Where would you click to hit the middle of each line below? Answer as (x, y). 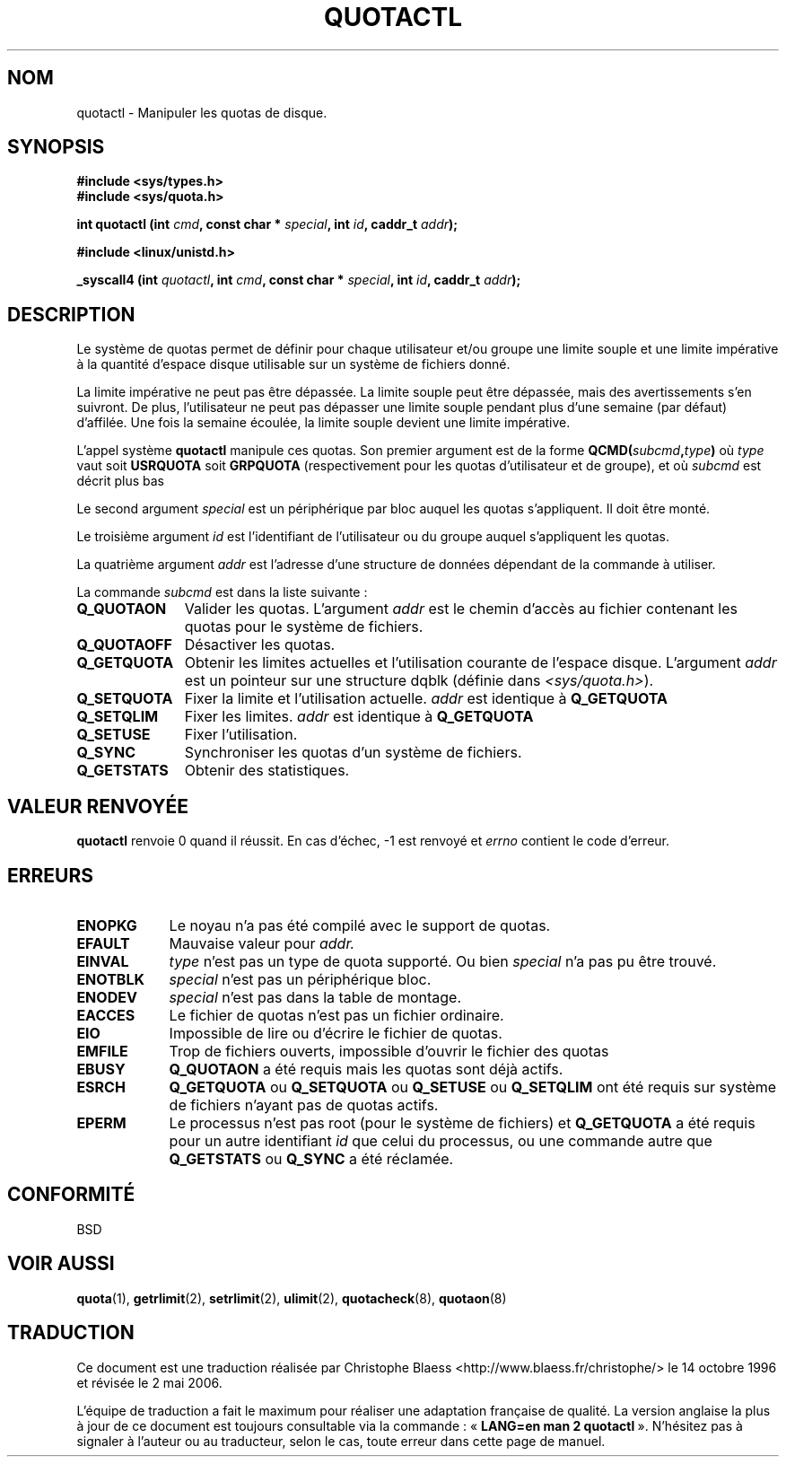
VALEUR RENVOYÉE (98, 806)
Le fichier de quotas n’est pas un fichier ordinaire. (336, 1015)
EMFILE (102, 1051)
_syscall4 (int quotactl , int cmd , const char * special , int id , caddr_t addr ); (299, 280)
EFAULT (103, 943)
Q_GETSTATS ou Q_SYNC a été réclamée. (311, 1158)
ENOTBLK (110, 979)
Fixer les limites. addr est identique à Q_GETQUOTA (359, 717)
